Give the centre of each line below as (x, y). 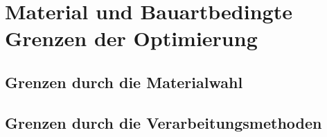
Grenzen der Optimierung (131, 38)
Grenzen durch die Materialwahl (124, 82)
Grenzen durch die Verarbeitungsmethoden (163, 122)
